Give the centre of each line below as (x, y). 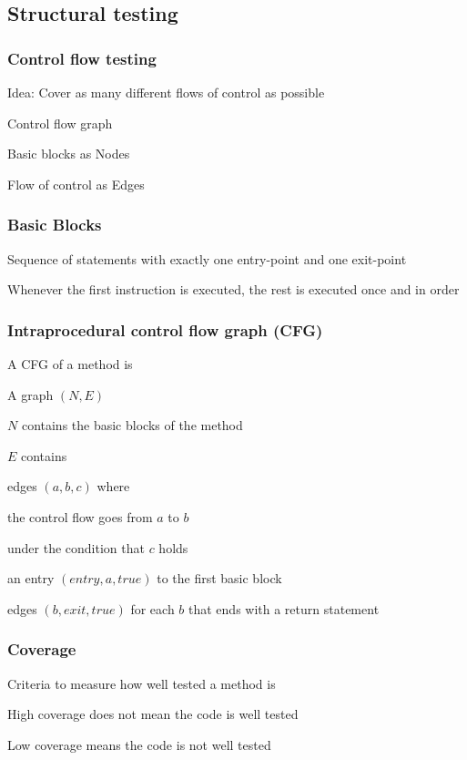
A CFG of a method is (70, 364)
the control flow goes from (80, 516)
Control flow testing (82, 58)
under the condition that (76, 547)
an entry (31, 578)
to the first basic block (219, 578)
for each (152, 608)
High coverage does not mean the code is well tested (153, 714)
